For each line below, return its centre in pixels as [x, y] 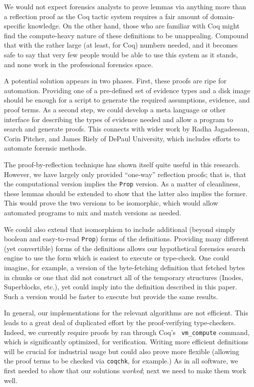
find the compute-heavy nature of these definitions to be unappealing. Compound [126, 35]
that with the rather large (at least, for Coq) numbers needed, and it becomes [121, 45]
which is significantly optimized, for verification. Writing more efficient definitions [126, 342]
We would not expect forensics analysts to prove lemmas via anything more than [125, 6]
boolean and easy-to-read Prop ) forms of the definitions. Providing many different [127, 239]
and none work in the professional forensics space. [79, 64]
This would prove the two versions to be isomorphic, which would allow [111, 203]
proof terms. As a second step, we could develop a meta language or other [115, 109]
